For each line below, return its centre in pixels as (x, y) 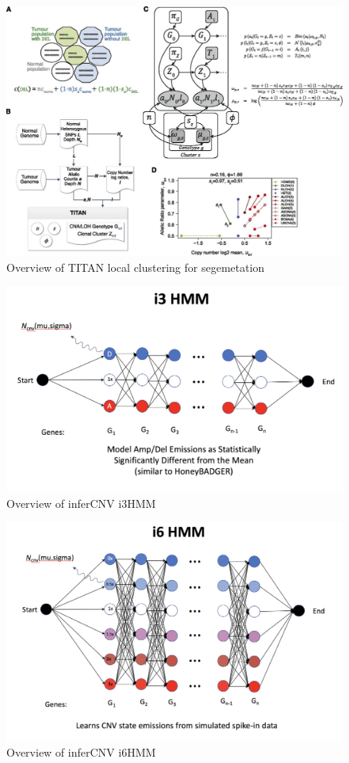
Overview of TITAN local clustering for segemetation (136, 267)
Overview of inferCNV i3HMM (81, 503)
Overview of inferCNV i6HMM (81, 751)
